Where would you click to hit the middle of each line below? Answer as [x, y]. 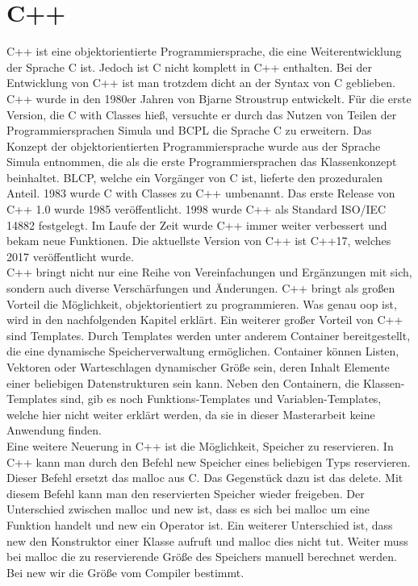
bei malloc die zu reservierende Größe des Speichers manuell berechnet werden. [202, 557]
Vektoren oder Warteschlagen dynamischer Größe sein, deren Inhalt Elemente [198, 367]
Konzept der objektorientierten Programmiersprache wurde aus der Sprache [194, 145]
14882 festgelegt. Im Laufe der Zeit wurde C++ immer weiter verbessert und [197, 224]
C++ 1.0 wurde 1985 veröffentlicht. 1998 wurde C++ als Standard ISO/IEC [196, 209]
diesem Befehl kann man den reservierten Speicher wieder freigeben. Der [186, 493]
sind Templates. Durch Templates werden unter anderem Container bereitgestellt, [209, 335]
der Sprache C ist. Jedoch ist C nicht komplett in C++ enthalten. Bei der [189, 66]
